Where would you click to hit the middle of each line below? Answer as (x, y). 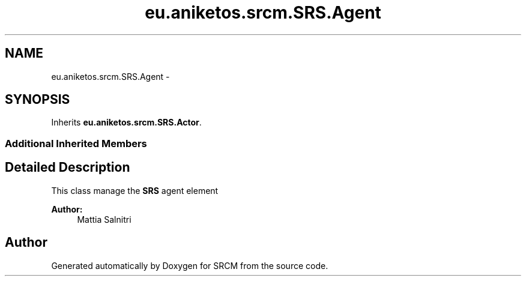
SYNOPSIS (38, 100)
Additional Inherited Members (76, 143)
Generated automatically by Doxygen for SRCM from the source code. (190, 265)
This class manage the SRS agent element (135, 190)
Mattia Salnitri (104, 219)
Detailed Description (68, 168)
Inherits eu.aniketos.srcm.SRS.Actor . (126, 122)
